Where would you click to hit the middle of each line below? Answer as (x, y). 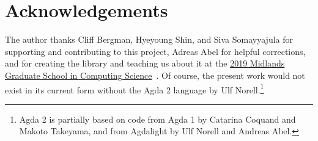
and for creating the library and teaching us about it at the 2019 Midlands (145, 63)
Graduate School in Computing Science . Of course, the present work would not (155, 75)
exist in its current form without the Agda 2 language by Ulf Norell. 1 (135, 89)
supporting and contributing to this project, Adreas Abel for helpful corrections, (155, 51)
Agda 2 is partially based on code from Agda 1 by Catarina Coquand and (157, 119)
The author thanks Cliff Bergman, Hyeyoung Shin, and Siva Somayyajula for (149, 39)
